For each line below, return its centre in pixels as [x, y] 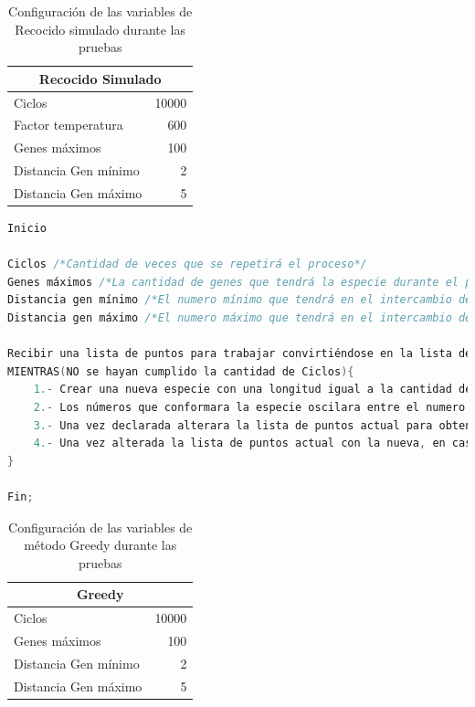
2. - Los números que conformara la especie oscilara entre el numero [249, 408]
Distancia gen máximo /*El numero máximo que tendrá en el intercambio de [240, 318]
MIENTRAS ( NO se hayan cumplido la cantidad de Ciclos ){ [181, 371]
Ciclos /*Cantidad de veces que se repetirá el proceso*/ [187, 264]
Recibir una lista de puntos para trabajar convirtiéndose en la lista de [240, 354]
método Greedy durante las [100, 545]
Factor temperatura [69, 125]
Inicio [27, 229]
